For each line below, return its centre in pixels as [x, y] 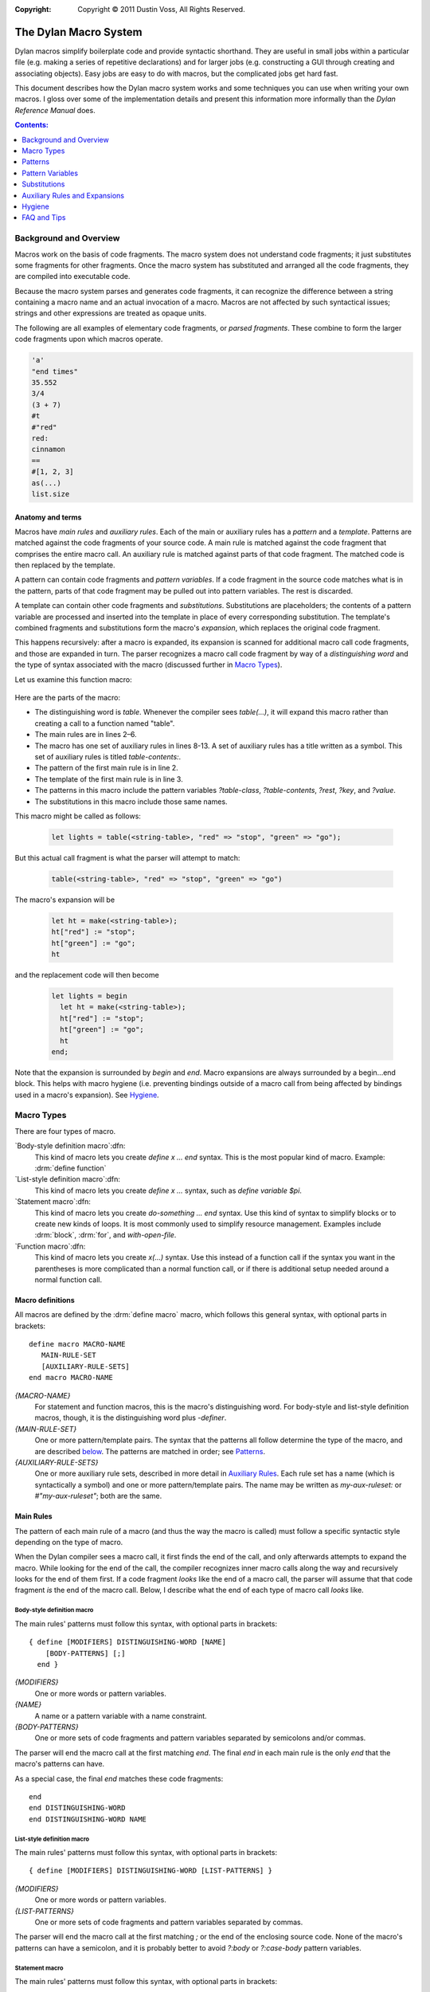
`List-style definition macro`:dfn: [68, 1179]
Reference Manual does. [55, 110]
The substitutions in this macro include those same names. [131, 802]
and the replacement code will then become [87, 974]
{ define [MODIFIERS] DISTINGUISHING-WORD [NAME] [128, 1642]
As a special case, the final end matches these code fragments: [119, 1778]
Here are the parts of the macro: [68, 697]
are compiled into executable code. [72, 276]
